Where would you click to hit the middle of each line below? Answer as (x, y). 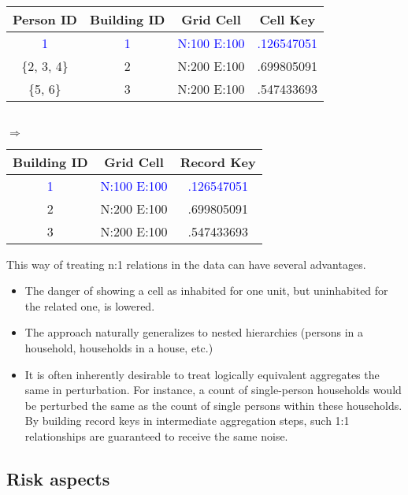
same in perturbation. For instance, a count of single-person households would (213, 390)
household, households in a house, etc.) (119, 347)
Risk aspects (58, 478)
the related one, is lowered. (90, 305)
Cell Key (287, 19)
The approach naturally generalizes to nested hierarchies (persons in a (194, 332)
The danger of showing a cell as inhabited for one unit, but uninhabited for (206, 290)
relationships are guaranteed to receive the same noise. (156, 435)
